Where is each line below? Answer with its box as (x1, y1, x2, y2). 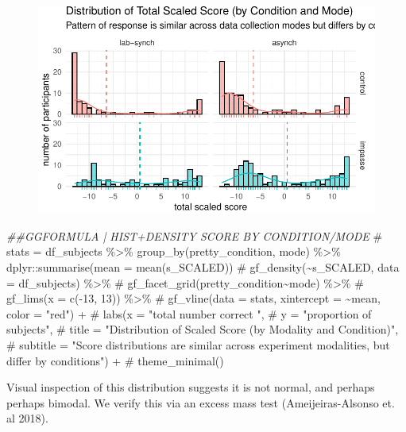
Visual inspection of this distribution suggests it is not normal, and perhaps (6, 379, 375, 395)
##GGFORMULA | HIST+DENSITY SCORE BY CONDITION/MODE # (6, 227, 383, 244)
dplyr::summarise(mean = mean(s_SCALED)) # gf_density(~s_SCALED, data (6, 258, 400, 275)
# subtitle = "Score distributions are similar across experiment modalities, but (6, 336, 390, 353)
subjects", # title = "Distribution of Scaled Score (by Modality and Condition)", (6, 321, 399, 337)
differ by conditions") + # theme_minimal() (6, 352, 224, 368)
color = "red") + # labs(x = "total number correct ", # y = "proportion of (6, 305, 372, 322)
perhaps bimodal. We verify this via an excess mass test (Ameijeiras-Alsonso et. (6, 394, 395, 411)
